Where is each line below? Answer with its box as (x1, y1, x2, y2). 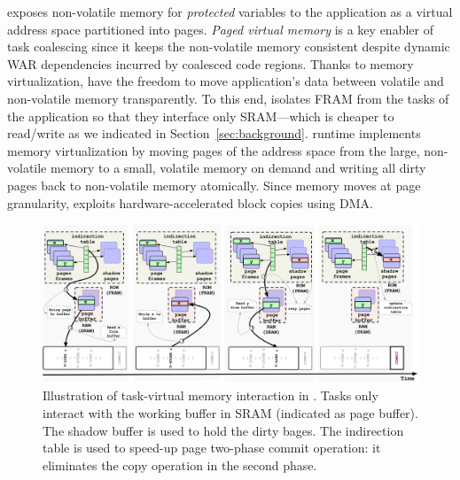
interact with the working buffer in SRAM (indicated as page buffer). (43, 404, 418, 422)
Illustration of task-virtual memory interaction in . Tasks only (43, 386, 378, 405)
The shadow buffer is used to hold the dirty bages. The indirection (43, 421, 404, 439)
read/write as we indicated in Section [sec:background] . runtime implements (7, 124, 421, 143)
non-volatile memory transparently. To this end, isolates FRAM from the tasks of (7, 89, 449, 107)
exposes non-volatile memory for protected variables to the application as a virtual (7, 3, 453, 20)
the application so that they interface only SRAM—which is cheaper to (7, 106, 394, 125)
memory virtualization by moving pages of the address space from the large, (7, 141, 420, 159)
